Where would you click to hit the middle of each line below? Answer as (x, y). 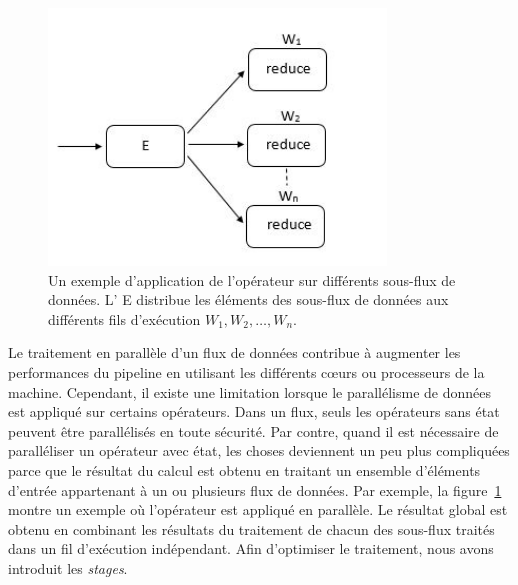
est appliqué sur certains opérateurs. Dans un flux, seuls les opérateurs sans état (254, 411)
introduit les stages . (68, 567)
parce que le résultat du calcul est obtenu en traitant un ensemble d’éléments (244, 470)
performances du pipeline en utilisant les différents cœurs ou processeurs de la (246, 372)
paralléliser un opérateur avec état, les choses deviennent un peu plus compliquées (259, 450)
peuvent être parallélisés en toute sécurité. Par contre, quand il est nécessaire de (253, 430)
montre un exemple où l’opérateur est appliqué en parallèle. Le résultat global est (258, 509)
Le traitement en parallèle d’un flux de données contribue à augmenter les (234, 352)
